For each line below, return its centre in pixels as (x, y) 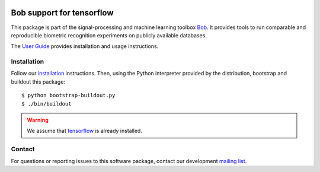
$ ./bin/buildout (47, 103)
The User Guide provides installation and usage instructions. (85, 46)
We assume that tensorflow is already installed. (84, 131)
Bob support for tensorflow (62, 13)
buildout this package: (38, 82)
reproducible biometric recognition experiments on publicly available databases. (109, 35)
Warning (38, 120)
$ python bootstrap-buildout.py (68, 95)
